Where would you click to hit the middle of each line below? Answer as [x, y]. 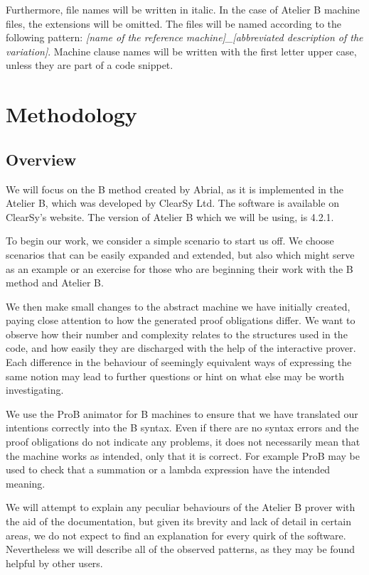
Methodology [71, 114]
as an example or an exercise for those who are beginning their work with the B [180, 268]
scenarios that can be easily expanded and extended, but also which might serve [180, 254]
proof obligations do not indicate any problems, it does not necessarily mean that [183, 442]
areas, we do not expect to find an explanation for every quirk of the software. [176, 535]
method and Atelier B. [55, 283]
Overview [41, 159]
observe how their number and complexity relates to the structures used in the [177, 334]
